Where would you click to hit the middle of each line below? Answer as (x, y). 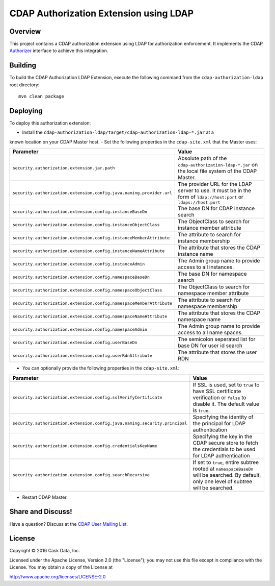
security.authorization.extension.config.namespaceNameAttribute (90, 316)
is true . (201, 410)
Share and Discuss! (41, 512)
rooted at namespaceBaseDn (223, 469)
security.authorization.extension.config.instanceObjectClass (86, 225)
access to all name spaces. (210, 333)
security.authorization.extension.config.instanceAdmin (79, 264)
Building (23, 66)
